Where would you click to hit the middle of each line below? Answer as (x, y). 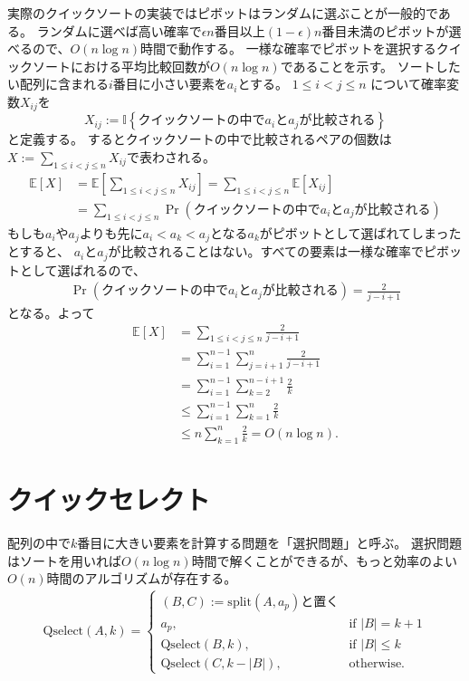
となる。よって (51, 312)
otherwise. (377, 663)
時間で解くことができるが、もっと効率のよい (325, 560)
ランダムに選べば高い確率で (119, 30)
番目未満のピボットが (385, 30)
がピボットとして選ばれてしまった (360, 232)
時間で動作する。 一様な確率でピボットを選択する (288, 48)
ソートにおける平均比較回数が (121, 66)
